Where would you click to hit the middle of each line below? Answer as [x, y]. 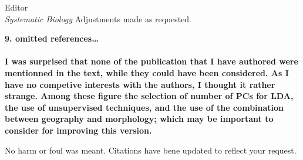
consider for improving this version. [78, 130]
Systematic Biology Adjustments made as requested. [98, 18]
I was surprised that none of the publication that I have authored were [151, 61]
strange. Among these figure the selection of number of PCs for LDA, [149, 96]
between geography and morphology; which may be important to [139, 119]
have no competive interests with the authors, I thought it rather [140, 84]
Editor [16, 7]
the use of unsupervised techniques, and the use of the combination [144, 107]
